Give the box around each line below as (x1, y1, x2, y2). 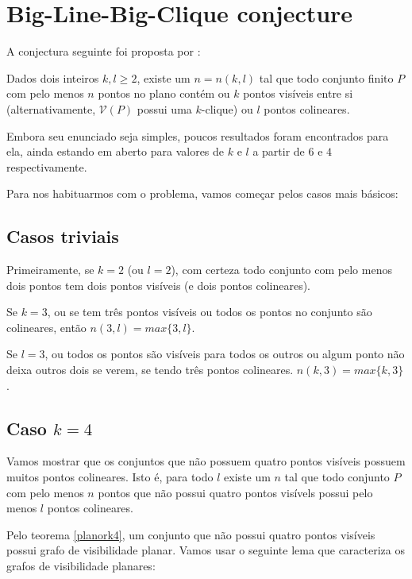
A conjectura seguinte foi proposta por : (6, 43, 201, 60)
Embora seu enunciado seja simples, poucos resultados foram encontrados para (6, 127, 389, 144)
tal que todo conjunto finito (259, 69, 394, 86)
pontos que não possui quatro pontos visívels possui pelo (98, 484, 373, 500)
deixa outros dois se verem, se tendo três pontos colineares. (6, 361, 294, 378)
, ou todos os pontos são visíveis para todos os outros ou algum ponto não (44, 345, 405, 362)
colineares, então (6, 318, 87, 335)
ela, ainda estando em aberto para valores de (6, 143, 225, 160)
